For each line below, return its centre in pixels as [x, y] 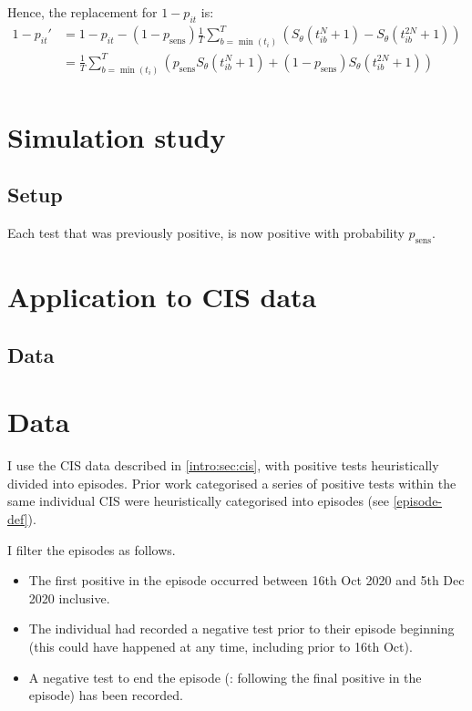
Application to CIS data [162, 297]
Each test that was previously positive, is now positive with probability [206, 233]
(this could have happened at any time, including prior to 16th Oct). [221, 647]
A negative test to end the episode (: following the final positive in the [225, 677]
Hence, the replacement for [82, 12]
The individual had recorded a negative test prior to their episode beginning [241, 629]
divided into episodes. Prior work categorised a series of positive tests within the [232, 483]
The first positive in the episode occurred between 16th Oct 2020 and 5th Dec [246, 580]
